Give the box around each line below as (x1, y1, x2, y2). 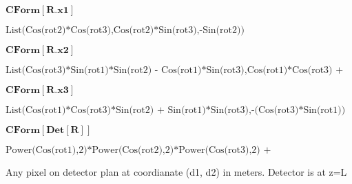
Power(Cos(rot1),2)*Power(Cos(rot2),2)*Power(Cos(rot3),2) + (6, 145, 271, 155)
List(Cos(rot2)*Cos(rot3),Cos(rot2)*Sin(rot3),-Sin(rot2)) (6, 25, 245, 35)
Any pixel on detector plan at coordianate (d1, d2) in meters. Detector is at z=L (6, 165, 347, 178)
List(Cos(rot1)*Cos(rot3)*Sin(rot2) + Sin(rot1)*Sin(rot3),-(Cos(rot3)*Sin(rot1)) (6, 105, 346, 115)
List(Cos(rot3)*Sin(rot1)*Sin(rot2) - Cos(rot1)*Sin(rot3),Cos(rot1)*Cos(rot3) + (6, 65, 344, 75)
